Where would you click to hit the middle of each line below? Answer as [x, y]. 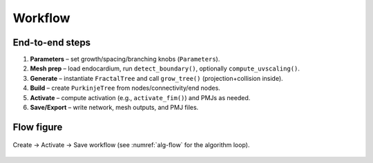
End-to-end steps [52, 42]
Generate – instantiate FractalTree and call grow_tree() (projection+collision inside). [156, 78]
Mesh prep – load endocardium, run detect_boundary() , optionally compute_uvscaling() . [165, 68]
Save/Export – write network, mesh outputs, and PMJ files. [114, 108]
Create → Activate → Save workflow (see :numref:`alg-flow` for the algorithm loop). [131, 145]
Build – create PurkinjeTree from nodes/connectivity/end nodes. [125, 88]
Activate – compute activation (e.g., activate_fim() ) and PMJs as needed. [140, 97]
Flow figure [38, 127]
